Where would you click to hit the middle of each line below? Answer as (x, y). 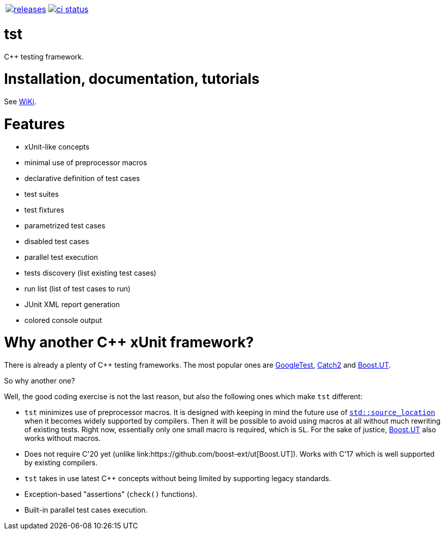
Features (35, 124)
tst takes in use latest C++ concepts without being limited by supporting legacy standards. (178, 478)
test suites (42, 194)
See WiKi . (20, 101)
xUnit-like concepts (57, 146)
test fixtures (44, 210)
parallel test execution (61, 257)
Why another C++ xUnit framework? (129, 343)
